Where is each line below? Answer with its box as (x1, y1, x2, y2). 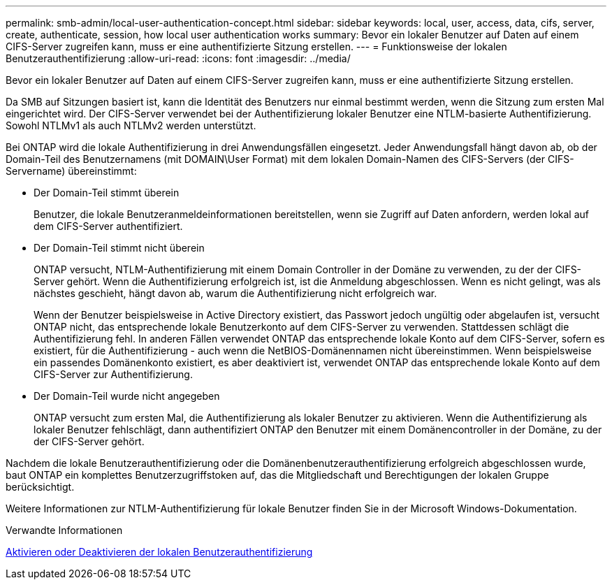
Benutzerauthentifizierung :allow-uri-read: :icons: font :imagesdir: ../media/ (6, 52, 351, 64)
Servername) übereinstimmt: (6, 165, 137, 177)
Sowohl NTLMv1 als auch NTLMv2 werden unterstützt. (6, 120, 256, 131)
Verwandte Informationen (6, 524, 123, 536)
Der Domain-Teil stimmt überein (34, 187, 180, 198)
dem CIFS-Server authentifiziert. (34, 220, 183, 232)
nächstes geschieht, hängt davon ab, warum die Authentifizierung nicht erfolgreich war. (34, 287, 437, 299)
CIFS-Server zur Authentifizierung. (34, 368, 193, 380)
